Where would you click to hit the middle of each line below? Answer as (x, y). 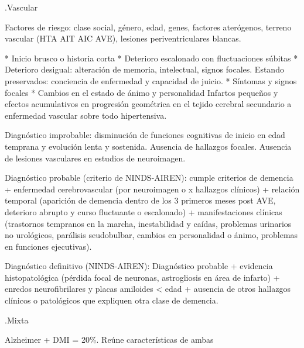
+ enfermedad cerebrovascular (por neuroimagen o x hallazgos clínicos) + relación (152, 189)
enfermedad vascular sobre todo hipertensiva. (86, 115)
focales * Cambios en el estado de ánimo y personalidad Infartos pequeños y (141, 92)
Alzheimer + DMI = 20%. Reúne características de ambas (109, 340)
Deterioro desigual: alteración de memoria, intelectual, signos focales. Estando (144, 69)
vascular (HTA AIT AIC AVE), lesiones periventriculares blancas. (123, 38)
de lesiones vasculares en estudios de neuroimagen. (95, 158)
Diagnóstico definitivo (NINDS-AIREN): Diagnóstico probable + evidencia (139, 266)
